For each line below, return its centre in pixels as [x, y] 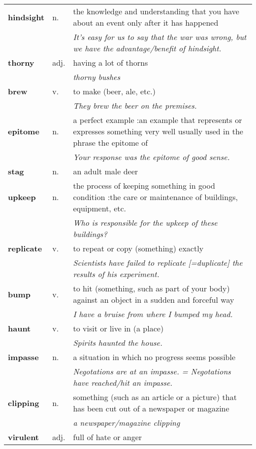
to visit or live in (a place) [118, 328]
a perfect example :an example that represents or [158, 120]
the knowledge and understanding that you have [156, 11]
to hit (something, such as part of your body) [151, 288]
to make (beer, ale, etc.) [114, 91]
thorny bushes [96, 77]
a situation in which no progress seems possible [154, 357]
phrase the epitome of [111, 143]
